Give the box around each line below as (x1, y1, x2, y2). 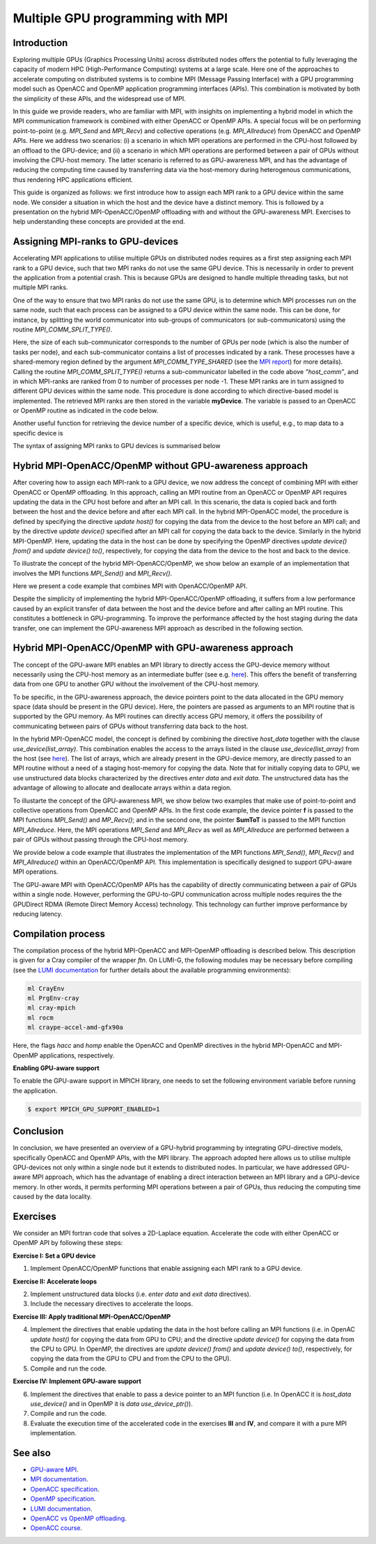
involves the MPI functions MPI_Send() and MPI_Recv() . (13, 569, 173, 578)
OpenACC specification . (30, 1485, 100, 1493)
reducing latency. (13, 909, 63, 918)
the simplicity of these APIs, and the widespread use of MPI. (13, 94, 186, 102)
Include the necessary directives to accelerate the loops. (30, 1299, 194, 1308)
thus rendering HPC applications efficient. (13, 175, 134, 184)
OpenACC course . (30, 1524, 83, 1532)
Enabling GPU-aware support (13, 1063, 100, 1072)
